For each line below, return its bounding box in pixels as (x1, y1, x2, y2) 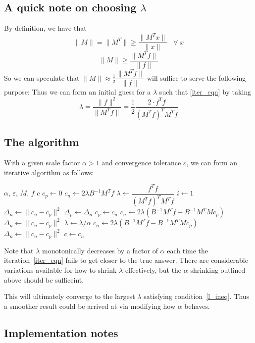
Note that (4, 245, 34, 255)
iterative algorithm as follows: (4, 167, 94, 177)
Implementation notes (4, 325, 118, 340)
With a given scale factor (4, 157, 80, 168)
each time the (167, 245, 208, 255)
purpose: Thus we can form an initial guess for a (4, 87, 151, 97)
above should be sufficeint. (4, 274, 84, 285)
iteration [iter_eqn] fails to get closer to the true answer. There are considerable (4, 255, 248, 265)
